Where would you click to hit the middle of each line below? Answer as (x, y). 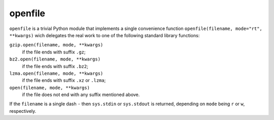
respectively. (23, 111)
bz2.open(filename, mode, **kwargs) (55, 59)
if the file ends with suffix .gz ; (54, 52)
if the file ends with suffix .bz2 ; (55, 66)
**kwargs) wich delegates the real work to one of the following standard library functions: (105, 35)
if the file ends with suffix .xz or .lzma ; (64, 80)
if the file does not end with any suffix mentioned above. (81, 95)
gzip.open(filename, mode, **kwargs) (56, 45)
